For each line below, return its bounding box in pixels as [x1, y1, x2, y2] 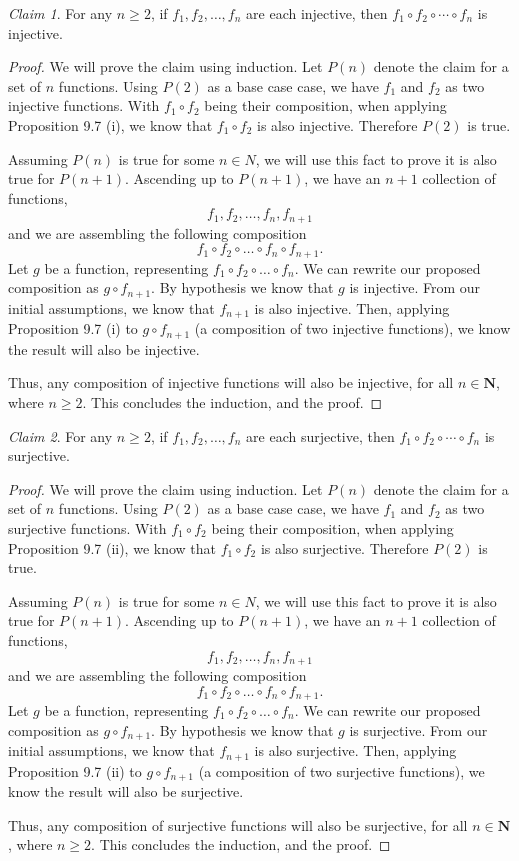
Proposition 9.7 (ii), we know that [8, 537, 216, 558]
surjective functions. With [8, 517, 167, 538]
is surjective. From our [349, 719, 488, 740]
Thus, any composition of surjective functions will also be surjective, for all [8, 814, 468, 835]
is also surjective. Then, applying [254, 740, 457, 761]
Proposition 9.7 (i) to [8, 318, 138, 339]
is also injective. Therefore [257, 114, 418, 135]
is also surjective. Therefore [260, 537, 429, 558]
